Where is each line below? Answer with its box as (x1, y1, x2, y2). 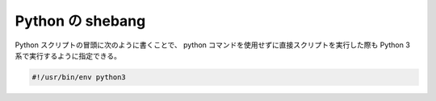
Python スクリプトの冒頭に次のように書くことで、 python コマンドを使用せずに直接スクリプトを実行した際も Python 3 (15, 40, 411, 50)
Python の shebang (15, 12, 146, 30)
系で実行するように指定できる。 (15, 50, 121, 60)
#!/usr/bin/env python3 (31, 72, 127, 82)
